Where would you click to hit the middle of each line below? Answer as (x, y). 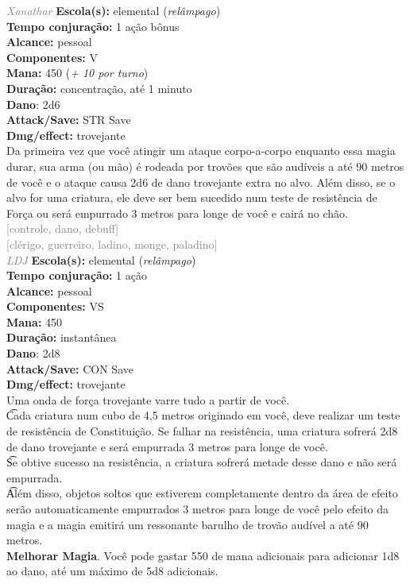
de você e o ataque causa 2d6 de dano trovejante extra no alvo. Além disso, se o (201, 182)
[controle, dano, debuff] (63, 228)
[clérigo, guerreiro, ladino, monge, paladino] (112, 244)
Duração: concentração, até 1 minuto (99, 88)
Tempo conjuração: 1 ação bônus (93, 26)
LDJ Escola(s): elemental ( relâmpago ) (101, 259)
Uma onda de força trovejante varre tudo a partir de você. (148, 399)
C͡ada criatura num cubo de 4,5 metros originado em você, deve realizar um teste (203, 415)
